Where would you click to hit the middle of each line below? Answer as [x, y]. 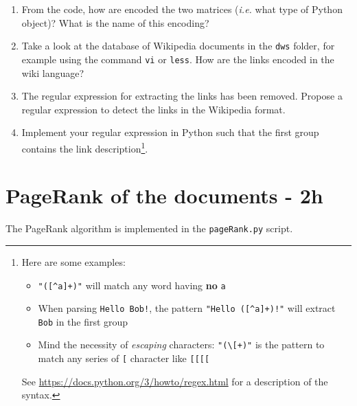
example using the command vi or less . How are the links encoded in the [178, 59]
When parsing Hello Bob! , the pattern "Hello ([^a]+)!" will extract [187, 308]
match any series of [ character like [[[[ [124, 358]
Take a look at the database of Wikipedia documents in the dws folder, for [178, 46]
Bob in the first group [83, 321]
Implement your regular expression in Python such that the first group [170, 132]
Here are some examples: [73, 261]
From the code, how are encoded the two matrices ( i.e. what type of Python [182, 9]
